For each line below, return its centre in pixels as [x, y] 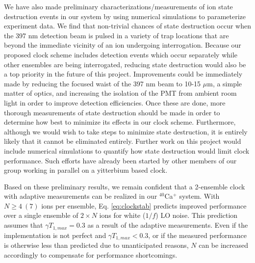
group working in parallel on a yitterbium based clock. [86, 170]
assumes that [24, 225]
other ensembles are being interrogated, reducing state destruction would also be [125, 64]
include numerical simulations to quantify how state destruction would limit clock [127, 150]
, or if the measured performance [197, 235]
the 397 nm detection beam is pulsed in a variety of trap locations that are [116, 35]
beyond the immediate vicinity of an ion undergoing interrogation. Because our [123, 45]
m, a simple [225, 83]
